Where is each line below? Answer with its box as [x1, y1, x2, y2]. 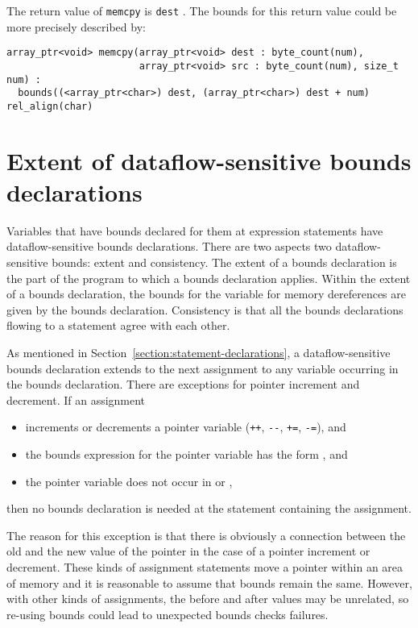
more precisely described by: [6, 18, 146, 35]
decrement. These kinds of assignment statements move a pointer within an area [6, 559, 404, 575]
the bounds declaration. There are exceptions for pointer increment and [6, 376, 360, 393]
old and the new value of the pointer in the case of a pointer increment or [6, 543, 370, 559]
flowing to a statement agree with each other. [6, 317, 230, 334]
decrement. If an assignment [6, 391, 146, 408]
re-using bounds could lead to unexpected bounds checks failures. [6, 605, 329, 622]
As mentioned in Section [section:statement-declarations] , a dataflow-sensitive [6, 344, 391, 360]
